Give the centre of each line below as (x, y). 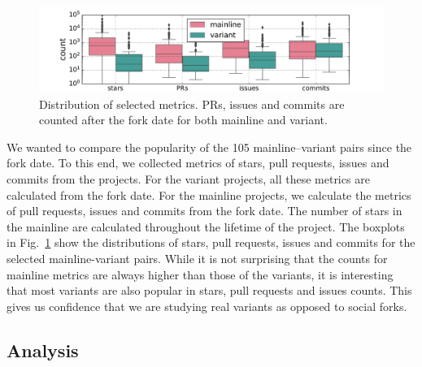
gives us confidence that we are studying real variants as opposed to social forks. (207, 306)
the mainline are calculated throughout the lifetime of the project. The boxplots (206, 226)
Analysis (43, 350)
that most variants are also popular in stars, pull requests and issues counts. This (209, 290)
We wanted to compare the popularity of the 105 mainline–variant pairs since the (209, 147)
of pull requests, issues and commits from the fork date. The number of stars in (204, 211)
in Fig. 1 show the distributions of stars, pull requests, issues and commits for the (211, 242)
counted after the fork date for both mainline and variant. (183, 120)
